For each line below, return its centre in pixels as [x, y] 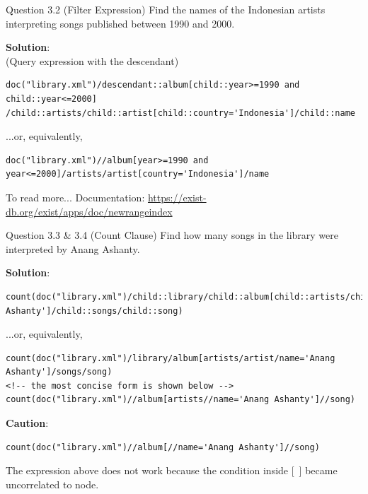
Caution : [27, 423]
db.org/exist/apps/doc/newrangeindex [89, 211]
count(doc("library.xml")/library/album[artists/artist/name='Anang [171, 358]
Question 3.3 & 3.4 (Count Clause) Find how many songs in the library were [172, 235]
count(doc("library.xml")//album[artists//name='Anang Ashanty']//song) [180, 400]
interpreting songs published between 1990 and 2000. [120, 23]
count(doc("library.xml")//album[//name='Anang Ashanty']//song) [163, 447]
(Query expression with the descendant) [92, 60]
